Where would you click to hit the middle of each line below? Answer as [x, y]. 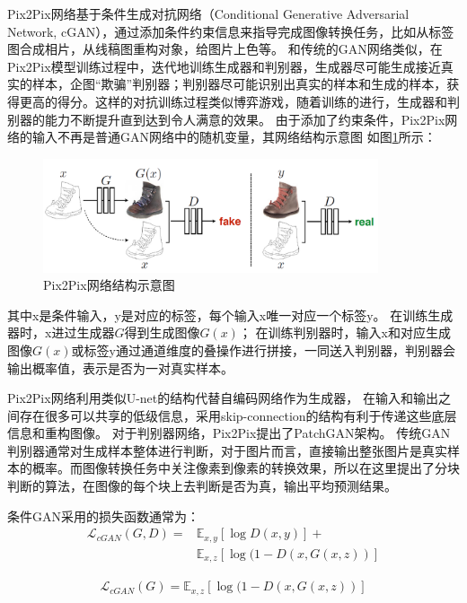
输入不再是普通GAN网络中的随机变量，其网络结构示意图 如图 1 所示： [234, 137]
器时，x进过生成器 [61, 332]
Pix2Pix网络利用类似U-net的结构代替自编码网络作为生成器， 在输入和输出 [223, 398]
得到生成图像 [162, 332]
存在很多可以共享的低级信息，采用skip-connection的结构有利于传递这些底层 [238, 415]
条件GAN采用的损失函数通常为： [103, 516]
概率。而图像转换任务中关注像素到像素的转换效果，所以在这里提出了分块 [246, 468]
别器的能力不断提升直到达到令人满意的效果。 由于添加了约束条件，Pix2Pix [226, 119]
